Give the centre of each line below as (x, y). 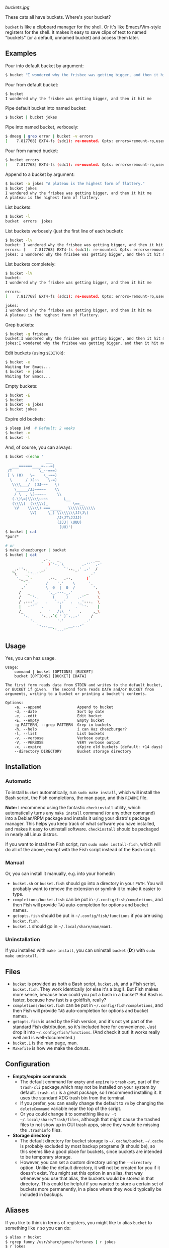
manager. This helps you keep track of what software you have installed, (80, 823)
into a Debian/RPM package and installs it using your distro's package (78, 818)
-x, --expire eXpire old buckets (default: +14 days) (89, 747)
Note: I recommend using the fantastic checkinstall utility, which (73, 807)
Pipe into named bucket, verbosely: (42, 127)
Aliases (17, 1210)
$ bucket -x (18, 433)
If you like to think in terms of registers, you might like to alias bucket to (79, 1222)
